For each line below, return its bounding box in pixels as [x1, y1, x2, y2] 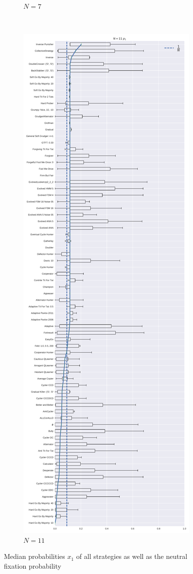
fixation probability [4, 560, 61, 571]
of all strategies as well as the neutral [76, 551, 188, 561]
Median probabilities [4, 551, 65, 561]
